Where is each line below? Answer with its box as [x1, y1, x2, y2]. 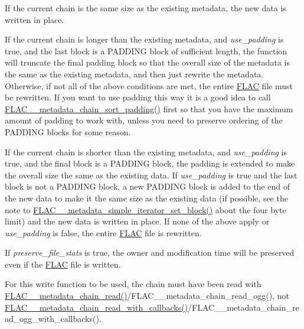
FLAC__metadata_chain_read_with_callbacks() [5, 301, 188, 313]
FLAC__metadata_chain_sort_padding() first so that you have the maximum [5, 102, 293, 115]
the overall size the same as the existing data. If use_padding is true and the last [5, 168, 298, 181]
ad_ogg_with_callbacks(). [5, 312, 102, 325]
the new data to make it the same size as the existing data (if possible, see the [5, 191, 288, 204]
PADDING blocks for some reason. [5, 125, 131, 138]
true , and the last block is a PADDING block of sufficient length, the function [5, 44, 287, 57]
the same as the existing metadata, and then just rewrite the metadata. [5, 67, 264, 80]
